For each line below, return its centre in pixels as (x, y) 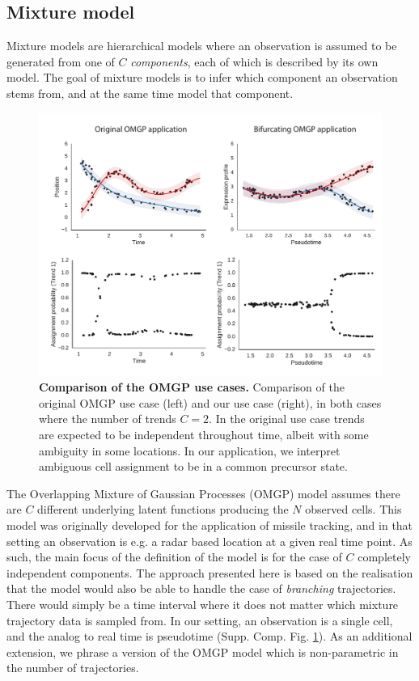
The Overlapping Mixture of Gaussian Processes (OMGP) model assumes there (203, 493)
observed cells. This (353, 509)
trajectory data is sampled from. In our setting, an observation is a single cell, (200, 620)
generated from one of (61, 61)
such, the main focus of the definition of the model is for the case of (174, 557)
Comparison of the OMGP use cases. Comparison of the (192, 387)
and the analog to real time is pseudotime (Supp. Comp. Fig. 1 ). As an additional (209, 636)
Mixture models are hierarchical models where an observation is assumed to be (202, 46)
